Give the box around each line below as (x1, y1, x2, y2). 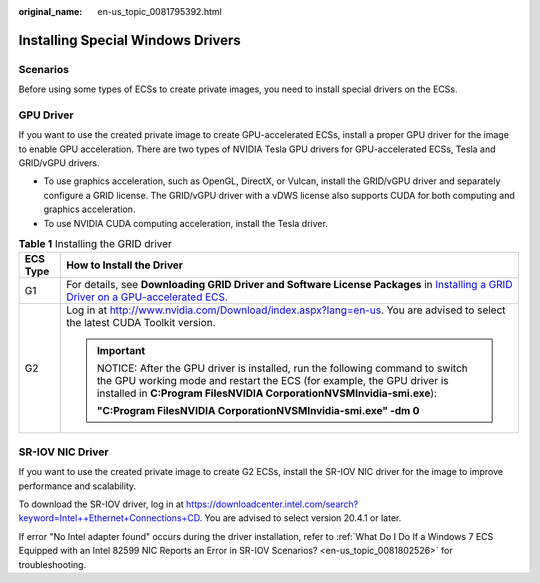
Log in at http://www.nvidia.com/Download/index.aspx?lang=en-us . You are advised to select (66, 303, 506, 317)
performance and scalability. (18, 480, 137, 492)
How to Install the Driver (66, 258, 184, 272)
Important (96, 344, 145, 358)
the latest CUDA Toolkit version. (66, 316, 216, 330)
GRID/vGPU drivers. (18, 157, 100, 169)
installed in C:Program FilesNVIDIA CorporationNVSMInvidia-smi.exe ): (96, 386, 437, 400)
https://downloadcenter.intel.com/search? (185, 498, 359, 510)
